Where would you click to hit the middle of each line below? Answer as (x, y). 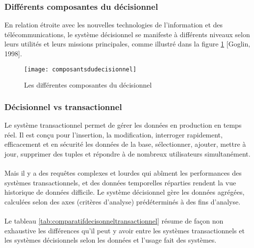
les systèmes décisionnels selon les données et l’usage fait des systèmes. (111, 240)
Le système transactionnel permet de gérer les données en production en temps (123, 125)
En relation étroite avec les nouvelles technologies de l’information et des (114, 25)
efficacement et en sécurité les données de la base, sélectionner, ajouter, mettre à (125, 144)
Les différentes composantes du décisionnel (88, 85)
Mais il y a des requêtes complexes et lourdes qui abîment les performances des (123, 173)
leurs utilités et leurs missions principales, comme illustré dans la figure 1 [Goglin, (127, 44)
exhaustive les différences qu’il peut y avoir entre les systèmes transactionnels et (125, 230)
